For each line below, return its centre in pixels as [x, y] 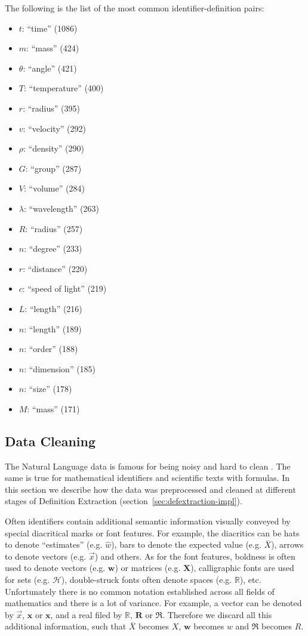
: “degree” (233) [53, 248]
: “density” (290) [54, 148]
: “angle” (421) [50, 68]
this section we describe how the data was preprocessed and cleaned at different [150, 489]
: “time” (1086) [50, 28]
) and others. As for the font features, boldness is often [195, 556]
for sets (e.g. [27, 580]
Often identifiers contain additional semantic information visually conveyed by [148, 521]
